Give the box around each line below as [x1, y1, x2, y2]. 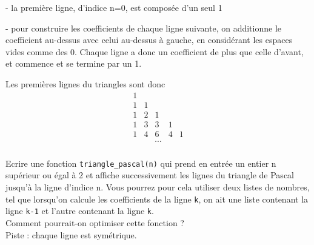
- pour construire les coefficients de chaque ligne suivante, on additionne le [5, 21, 282, 34]
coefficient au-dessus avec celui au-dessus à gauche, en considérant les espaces [5, 33, 293, 46]
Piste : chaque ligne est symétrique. [5, 228, 137, 241]
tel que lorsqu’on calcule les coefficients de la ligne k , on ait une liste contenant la [5, 192, 309, 205]
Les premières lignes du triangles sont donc [5, 77, 165, 90]
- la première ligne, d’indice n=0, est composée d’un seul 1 [5, 1, 222, 13]
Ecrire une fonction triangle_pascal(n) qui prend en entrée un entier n [5, 156, 276, 169]
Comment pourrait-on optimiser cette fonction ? [5, 216, 184, 229]
